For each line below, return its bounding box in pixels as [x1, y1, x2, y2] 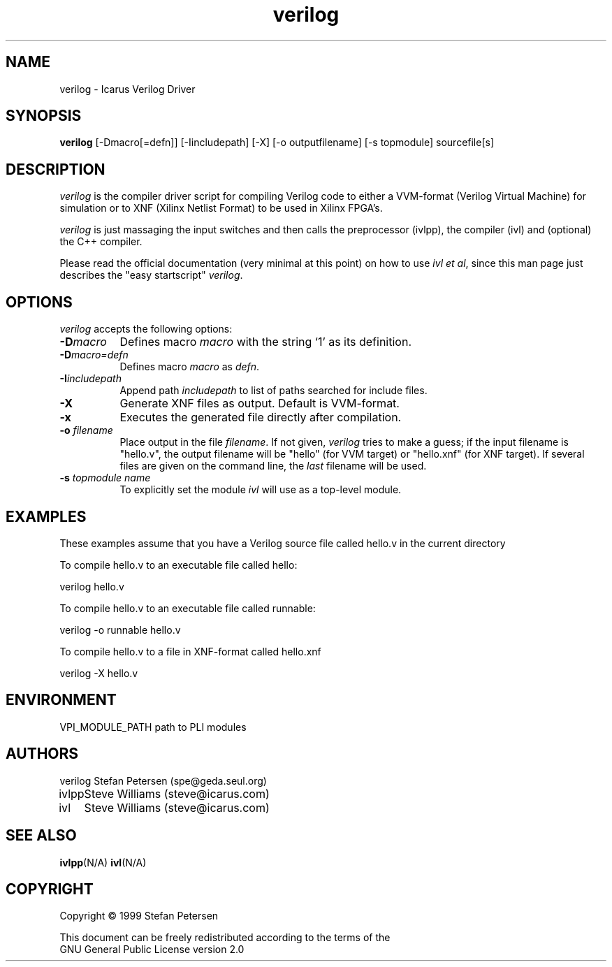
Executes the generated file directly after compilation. [119, 410, 402, 425]
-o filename [59, 424, 113, 437]
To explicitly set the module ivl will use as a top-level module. [119, 483, 402, 496]
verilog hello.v [59, 580, 124, 592]
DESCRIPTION [6, 160, 105, 178]
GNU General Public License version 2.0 [59, 943, 245, 956]
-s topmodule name [59, 472, 151, 484]
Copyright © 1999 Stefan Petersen [59, 910, 219, 922]
